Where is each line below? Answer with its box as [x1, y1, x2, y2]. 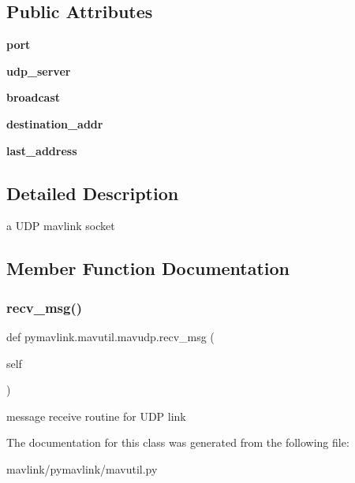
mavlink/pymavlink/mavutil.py [6, 460, 158, 477]
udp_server [6, 62, 71, 79]
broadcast [6, 89, 60, 106]
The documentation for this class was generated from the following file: [6, 434, 349, 451]
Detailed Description [6, 180, 179, 205]
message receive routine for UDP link [6, 407, 186, 424]
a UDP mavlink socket [6, 217, 115, 234]
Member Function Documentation [6, 256, 290, 281]
